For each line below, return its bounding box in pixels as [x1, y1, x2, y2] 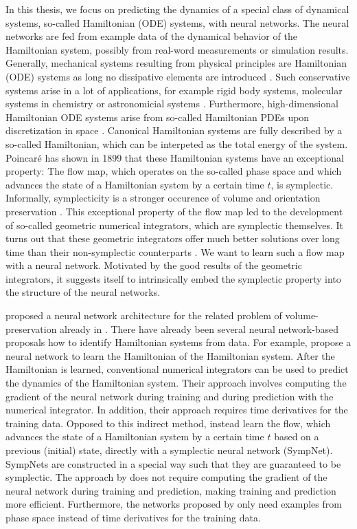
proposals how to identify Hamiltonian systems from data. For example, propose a [5, 335, 352, 349]
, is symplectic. [270, 177, 334, 191]
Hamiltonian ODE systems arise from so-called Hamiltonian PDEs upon [5, 109, 310, 124]
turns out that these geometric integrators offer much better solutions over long [5, 231, 340, 246]
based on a [274, 429, 319, 444]
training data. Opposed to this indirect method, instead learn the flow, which [5, 415, 331, 430]
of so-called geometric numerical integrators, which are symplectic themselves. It [5, 217, 344, 232]
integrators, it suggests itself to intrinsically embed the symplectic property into [5, 271, 341, 285]
